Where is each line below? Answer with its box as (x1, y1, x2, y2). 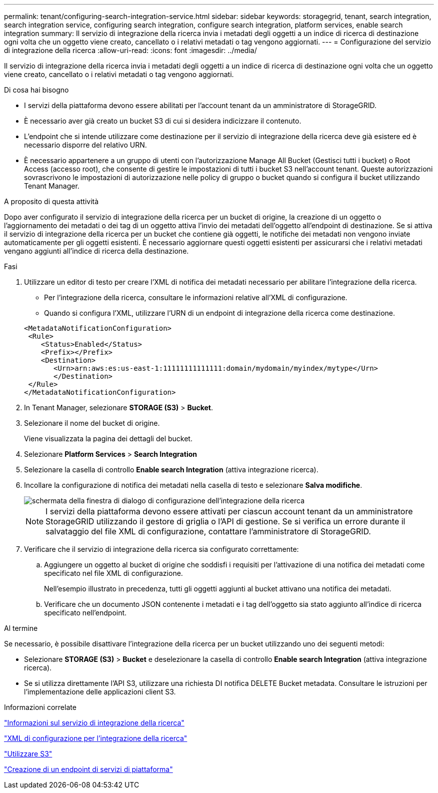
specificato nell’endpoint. (44, 608, 127, 617)
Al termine (4, 624, 38, 632)
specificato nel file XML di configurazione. (44, 569, 183, 577)
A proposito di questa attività (4, 197, 99, 206)
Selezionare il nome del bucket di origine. (24, 419, 160, 427)
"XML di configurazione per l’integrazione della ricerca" (4, 734, 187, 742)
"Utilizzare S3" (4, 749, 52, 758)
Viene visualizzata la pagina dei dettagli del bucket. (24, 434, 192, 443)
